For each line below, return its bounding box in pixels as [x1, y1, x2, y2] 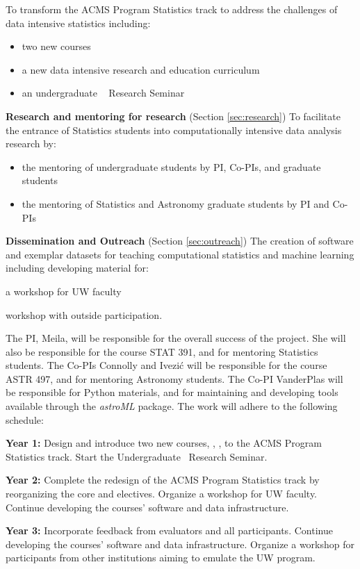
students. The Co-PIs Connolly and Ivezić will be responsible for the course [6, 358, 327, 372]
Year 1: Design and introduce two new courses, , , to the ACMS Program [6, 436, 322, 450]
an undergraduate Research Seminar [22, 85, 185, 100]
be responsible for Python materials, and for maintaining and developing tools [6, 385, 338, 399]
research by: [6, 136, 56, 151]
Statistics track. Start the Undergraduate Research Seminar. [6, 449, 268, 463]
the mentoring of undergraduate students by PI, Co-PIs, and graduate [22, 159, 321, 174]
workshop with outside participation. [6, 307, 163, 322]
